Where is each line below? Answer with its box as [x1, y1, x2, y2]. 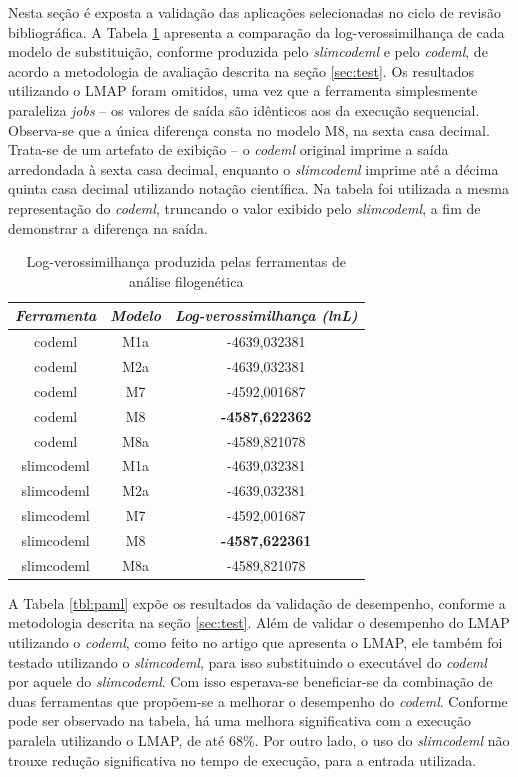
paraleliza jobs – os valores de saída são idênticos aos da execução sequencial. [8, 99, 480, 120]
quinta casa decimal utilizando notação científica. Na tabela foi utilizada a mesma [8, 178, 510, 199]
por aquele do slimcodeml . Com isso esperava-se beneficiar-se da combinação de [8, 671, 493, 692]
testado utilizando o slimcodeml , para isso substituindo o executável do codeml [8, 651, 487, 672]
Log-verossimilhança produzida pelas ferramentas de [26, 251, 347, 272]
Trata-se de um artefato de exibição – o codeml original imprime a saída [8, 139, 449, 160]
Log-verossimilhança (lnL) [174, 305, 358, 326]
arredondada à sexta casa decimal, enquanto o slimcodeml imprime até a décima [8, 158, 499, 179]
